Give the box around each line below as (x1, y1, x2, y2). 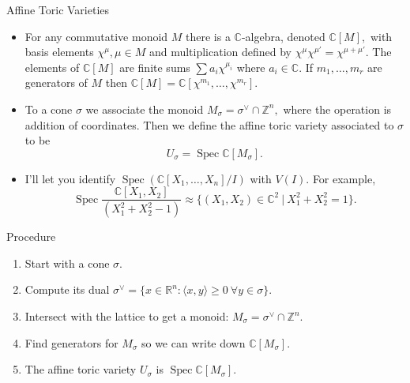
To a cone (24, 100, 73, 117)
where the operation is (283, 100, 392, 117)
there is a (186, 28, 231, 44)
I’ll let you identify (24, 170, 116, 186)
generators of (24, 74, 88, 91)
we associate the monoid (85, 100, 204, 117)
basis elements (24, 43, 94, 60)
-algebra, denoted (241, 28, 325, 44)
